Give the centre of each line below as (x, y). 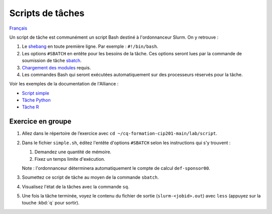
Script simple (36, 93)
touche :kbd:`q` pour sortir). (51, 203)
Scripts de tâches (47, 13)
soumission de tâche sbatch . (52, 61)
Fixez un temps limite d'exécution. (70, 159)
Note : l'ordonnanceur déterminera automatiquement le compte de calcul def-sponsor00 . (116, 168)
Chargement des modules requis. (56, 67)
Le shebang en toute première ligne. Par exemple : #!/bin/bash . (90, 46)
